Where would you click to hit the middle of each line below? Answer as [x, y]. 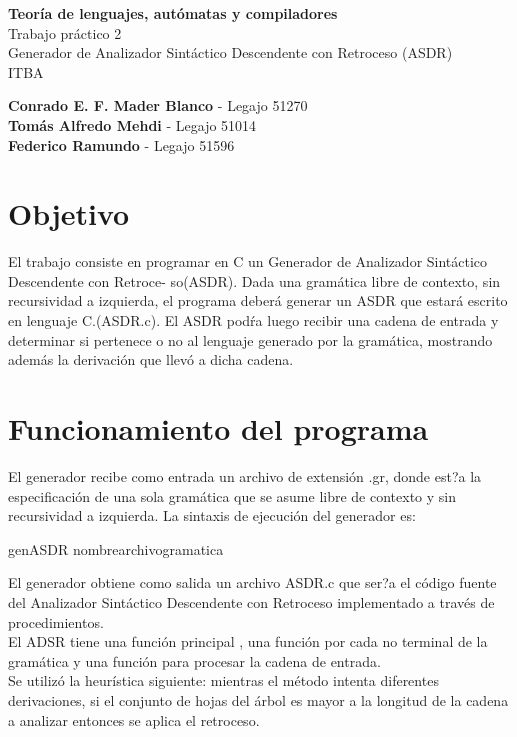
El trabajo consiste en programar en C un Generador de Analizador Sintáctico [248, 261]
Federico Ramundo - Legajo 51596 [121, 144]
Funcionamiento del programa [218, 428]
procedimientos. [56, 621]
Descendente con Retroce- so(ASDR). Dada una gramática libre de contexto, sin [254, 280]
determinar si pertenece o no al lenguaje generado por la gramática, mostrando [250, 339]
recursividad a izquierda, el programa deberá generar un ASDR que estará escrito [258, 300]
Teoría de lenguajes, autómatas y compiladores [173, 13]
